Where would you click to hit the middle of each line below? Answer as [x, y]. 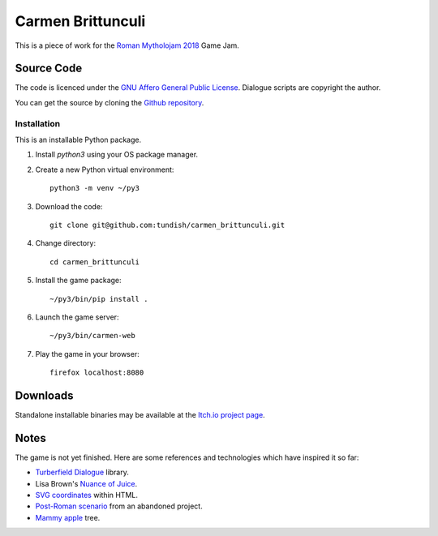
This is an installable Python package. [78, 139]
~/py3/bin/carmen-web [92, 336]
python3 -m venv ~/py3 [95, 188]
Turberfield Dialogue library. [82, 472]
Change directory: [66, 243]
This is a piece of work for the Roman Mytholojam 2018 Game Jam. [127, 45]
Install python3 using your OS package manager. [117, 155]
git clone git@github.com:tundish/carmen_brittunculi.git [167, 225]
